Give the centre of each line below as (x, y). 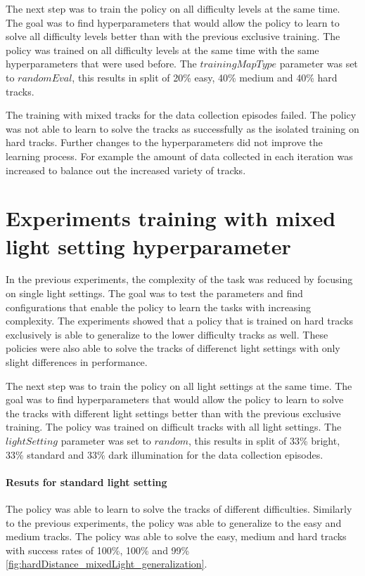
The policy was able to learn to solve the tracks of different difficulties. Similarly (179, 508)
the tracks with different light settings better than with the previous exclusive (173, 413)
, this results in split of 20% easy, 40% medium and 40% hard (205, 77)
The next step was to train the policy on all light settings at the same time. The (179, 385)
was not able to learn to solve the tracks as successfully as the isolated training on (182, 128)
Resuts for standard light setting (87, 482)
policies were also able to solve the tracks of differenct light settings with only (173, 348)
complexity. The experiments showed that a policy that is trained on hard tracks (179, 321)
